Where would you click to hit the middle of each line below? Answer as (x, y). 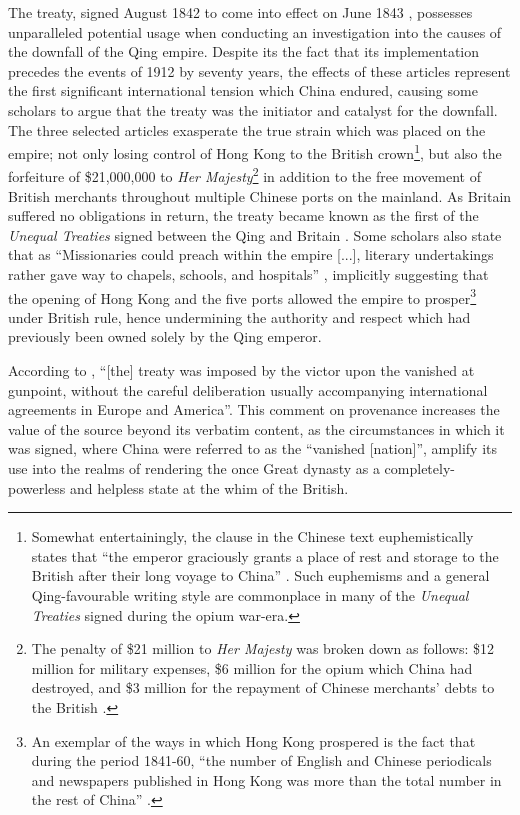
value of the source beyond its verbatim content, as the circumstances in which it (256, 428)
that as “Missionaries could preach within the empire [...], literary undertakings (251, 254)
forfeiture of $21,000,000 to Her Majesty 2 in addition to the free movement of (244, 175)
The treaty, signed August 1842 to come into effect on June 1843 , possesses (240, 12)
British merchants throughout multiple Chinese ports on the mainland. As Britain (260, 195)
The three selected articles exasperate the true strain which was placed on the (247, 129)
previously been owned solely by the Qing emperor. (165, 336)
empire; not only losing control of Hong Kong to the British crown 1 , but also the (255, 151)
